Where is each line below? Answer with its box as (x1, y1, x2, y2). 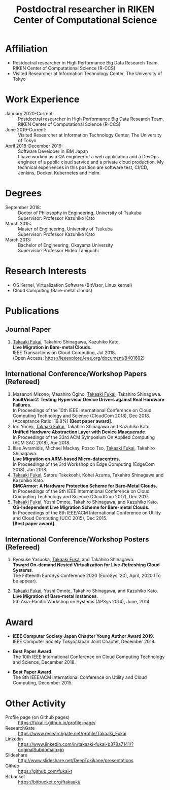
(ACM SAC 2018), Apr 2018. (12, 439, 71, 445)
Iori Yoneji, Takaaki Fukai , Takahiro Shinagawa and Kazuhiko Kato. (12, 423, 151, 429)
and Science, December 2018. (12, 659, 76, 665)
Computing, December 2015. (12, 680, 73, 686)
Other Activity (5, 698, 66, 709)
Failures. (12, 402, 32, 408)
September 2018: (5, 204, 42, 210)
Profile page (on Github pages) (5, 714, 70, 720)
